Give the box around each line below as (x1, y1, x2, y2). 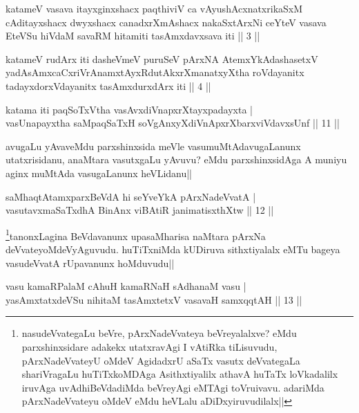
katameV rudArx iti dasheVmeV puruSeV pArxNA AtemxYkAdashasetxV (6, 51, 318, 66)
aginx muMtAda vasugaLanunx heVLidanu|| (6, 165, 193, 180)
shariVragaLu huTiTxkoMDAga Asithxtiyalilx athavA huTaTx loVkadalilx (21, 367, 338, 381)
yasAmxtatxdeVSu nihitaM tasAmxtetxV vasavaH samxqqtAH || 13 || (6, 292, 302, 306)
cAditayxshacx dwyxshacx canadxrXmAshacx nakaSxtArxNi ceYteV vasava (6, 15, 327, 29)
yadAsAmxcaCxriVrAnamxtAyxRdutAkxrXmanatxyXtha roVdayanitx (6, 65, 304, 80)
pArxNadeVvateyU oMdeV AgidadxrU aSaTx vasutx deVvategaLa (21, 353, 300, 367)
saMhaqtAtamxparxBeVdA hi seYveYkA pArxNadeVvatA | (6, 189, 256, 203)
